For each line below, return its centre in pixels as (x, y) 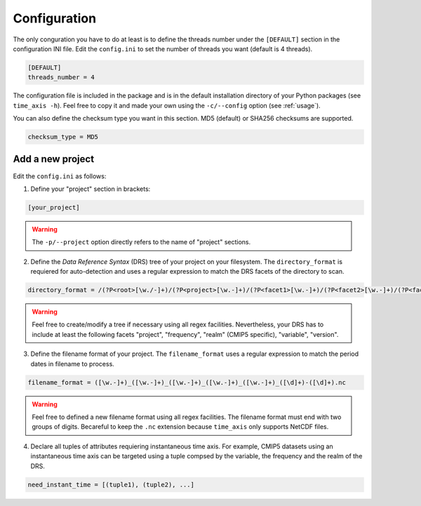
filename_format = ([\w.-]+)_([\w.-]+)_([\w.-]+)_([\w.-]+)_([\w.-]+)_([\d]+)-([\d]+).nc (187, 382)
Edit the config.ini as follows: (60, 176)
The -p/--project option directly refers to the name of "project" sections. (141, 242)
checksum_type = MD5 (63, 137)
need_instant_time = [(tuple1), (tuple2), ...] (111, 485)
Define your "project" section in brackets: (91, 189)
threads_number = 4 (61, 78)
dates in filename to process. (73, 364)
